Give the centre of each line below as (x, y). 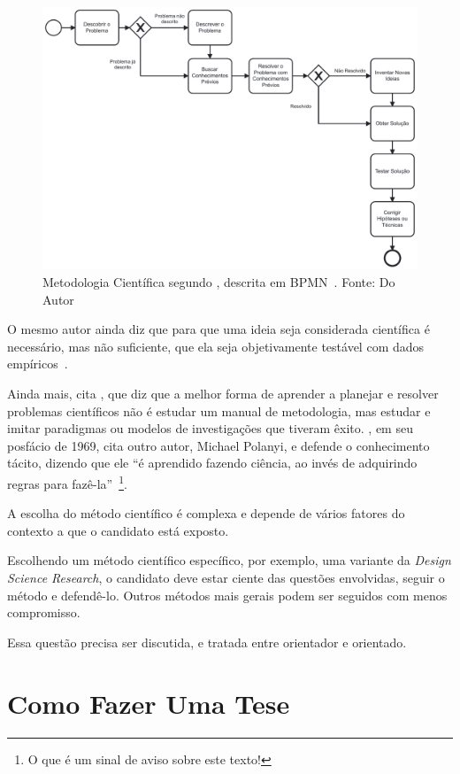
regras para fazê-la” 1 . (67, 482)
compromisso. (44, 612)
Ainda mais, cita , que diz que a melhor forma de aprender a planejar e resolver (223, 394)
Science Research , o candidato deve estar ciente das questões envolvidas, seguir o (226, 578)
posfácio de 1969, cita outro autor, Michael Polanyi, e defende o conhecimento (218, 445)
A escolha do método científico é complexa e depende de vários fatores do (206, 513)
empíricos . (38, 364)
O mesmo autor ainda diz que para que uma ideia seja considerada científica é (218, 329)
